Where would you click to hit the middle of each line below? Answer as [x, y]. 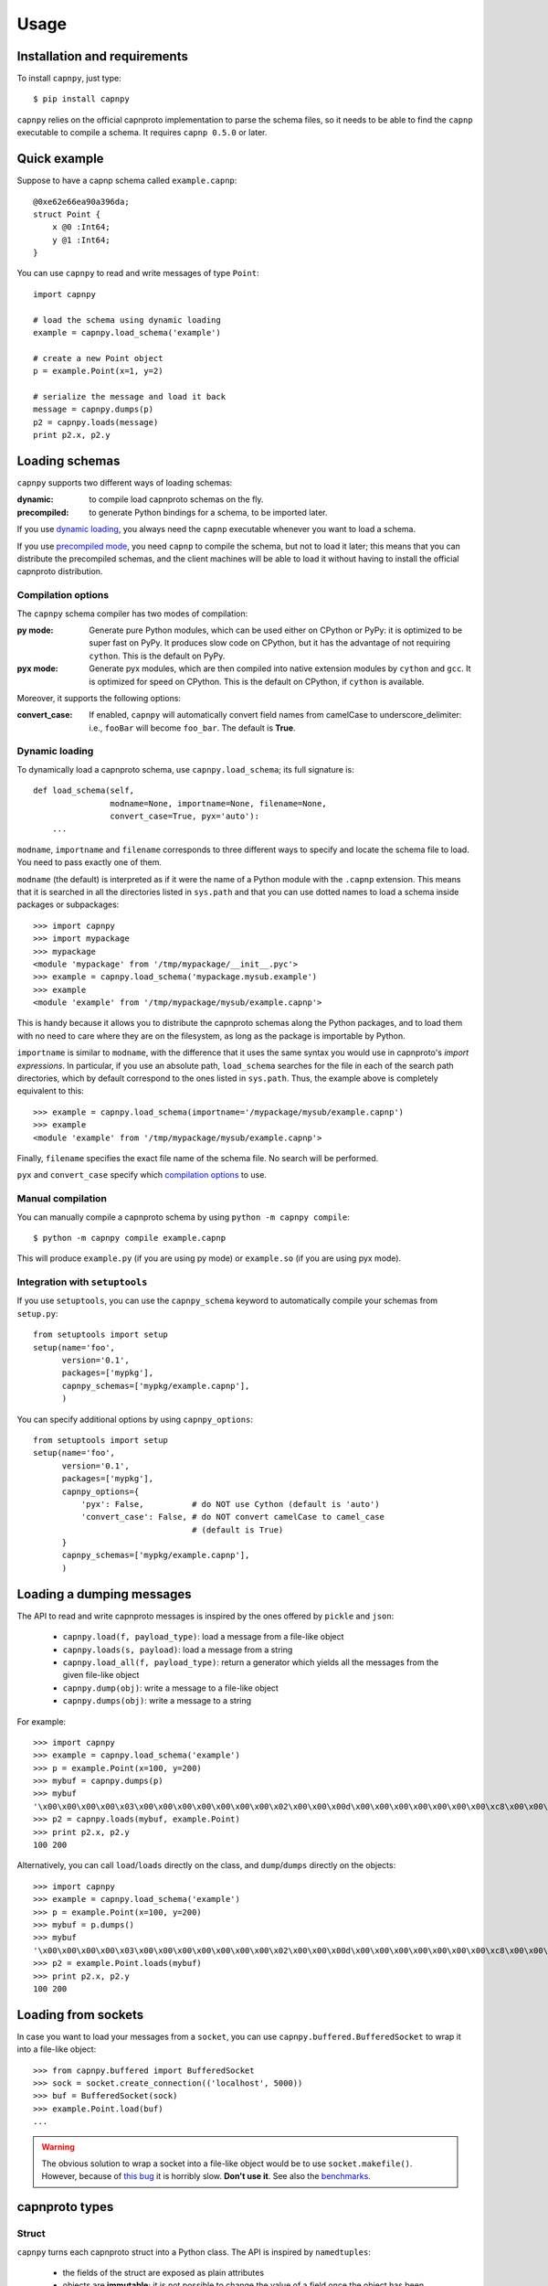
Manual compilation [62, 1199]
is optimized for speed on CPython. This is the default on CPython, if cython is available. [257, 681]
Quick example [60, 159]
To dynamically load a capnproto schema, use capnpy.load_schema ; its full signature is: [186, 769]
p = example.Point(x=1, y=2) [98, 371]
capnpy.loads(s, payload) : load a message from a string [178, 1650]
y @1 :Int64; [81, 240]
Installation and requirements [103, 56]
